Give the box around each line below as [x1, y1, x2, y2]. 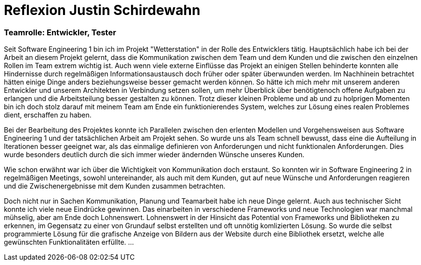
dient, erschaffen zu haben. [4, 111, 92, 119]
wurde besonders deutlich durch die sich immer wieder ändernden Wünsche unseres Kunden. [4, 150, 305, 159]
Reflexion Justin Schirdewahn [4, 2, 201, 18]
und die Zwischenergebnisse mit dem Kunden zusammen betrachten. [4, 182, 226, 191]
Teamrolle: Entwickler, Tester [4, 27, 116, 37]
